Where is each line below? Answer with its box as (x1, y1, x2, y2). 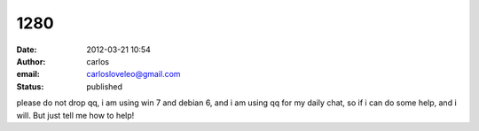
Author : (16, 56, 46, 66)
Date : (16, 44, 37, 55)
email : (16, 69, 40, 80)
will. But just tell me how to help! (16, 110, 135, 120)
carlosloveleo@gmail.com (86, 69, 181, 80)
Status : (16, 81, 44, 92)
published (86, 81, 123, 92)
